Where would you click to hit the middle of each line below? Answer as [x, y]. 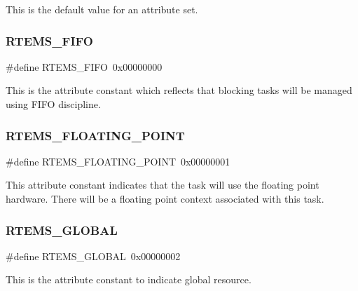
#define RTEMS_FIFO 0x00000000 [84, 66]
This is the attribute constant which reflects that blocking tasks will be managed [179, 90]
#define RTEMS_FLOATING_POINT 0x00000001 [118, 161]
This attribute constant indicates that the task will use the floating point [163, 185]
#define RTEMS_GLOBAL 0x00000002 [93, 256]
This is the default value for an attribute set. [102, 9]
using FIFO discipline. [53, 104]
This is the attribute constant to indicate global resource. [129, 279]
